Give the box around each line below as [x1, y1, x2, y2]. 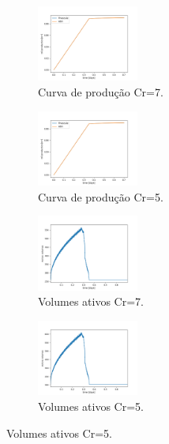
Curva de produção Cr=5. [38, 188, 163, 205]
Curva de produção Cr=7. [38, 84, 163, 100]
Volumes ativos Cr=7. [38, 293, 144, 310]
